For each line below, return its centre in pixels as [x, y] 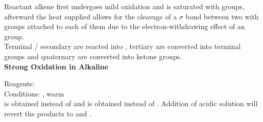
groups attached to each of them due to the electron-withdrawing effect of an [125, 26]
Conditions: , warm [34, 93]
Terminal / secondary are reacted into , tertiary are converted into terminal [123, 46]
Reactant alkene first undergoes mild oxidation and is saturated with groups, [124, 6]
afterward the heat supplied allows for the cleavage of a [91, 16]
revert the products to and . [48, 113]
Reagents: [19, 83]
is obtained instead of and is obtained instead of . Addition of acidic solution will [131, 103]
